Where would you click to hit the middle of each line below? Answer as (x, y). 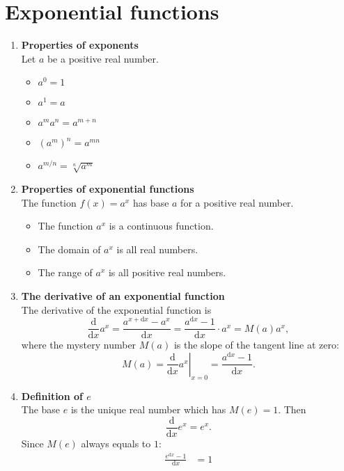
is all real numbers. (157, 249)
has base (151, 202)
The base (41, 409)
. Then (292, 409)
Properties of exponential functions (108, 189)
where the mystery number (79, 345)
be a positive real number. (103, 58)
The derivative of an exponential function (123, 296)
